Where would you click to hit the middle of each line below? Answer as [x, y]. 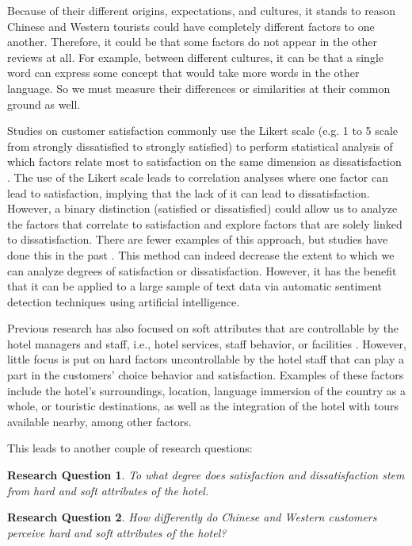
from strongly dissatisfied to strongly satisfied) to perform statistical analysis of [200, 146]
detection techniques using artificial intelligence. [124, 301]
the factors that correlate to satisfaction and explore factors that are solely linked [205, 223]
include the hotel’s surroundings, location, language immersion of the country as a [207, 390]
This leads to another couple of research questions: [130, 448]
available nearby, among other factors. [99, 421]
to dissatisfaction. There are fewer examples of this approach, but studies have [198, 239]
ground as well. [44, 104]
